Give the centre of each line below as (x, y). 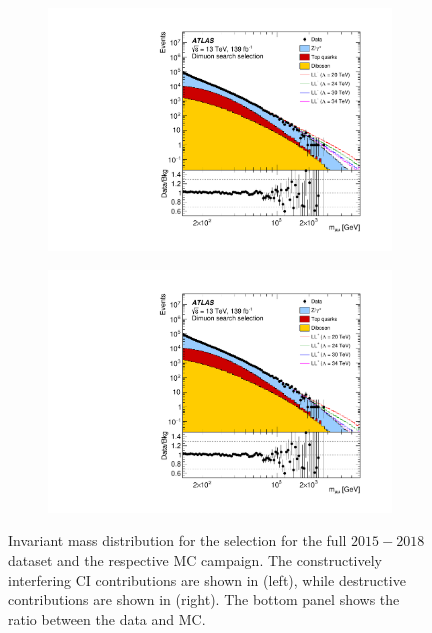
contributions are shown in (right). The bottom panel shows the (204, 599)
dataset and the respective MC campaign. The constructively (195, 560)
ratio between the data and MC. (107, 618)
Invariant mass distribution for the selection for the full (177, 540)
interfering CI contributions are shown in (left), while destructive (207, 579)
